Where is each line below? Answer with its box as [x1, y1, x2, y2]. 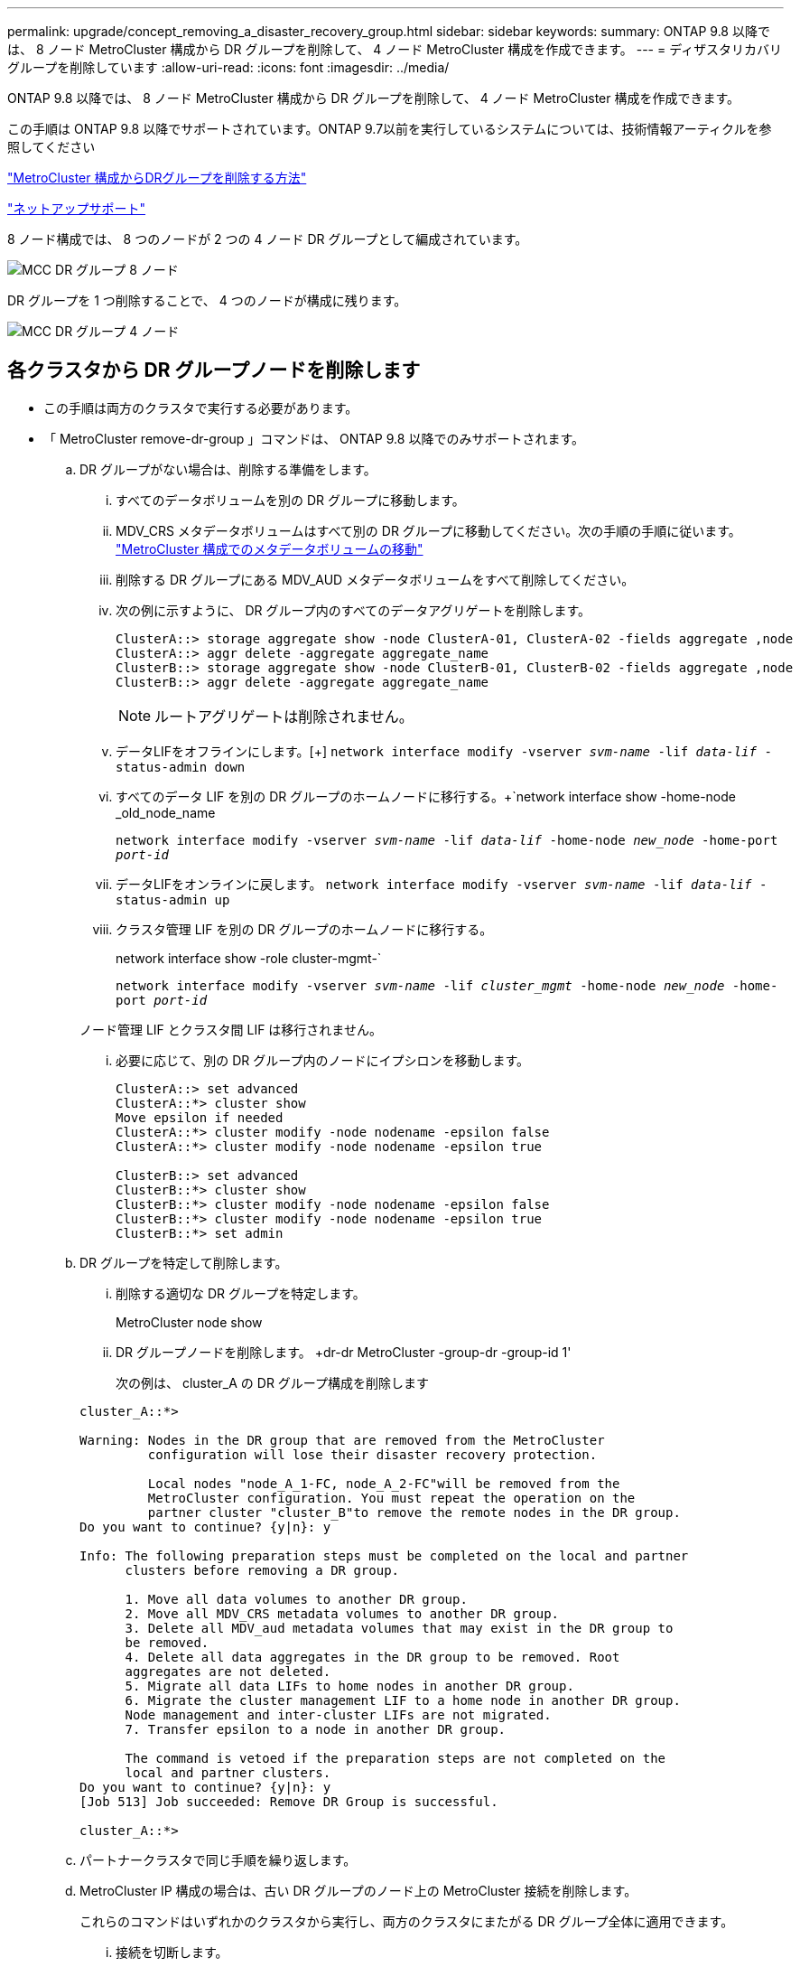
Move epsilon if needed [116, 1110, 284, 1125]
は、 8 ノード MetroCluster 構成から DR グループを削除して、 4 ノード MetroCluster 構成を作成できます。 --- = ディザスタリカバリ [7, 42, 783, 57]
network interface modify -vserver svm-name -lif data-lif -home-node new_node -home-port [116, 832, 778, 848]
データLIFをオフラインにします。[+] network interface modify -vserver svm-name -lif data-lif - [116, 743, 772, 759]
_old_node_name [116, 804, 216, 820]
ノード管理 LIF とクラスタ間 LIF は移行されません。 [79, 1021, 382, 1037]
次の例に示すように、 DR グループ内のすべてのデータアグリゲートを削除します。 [116, 602, 591, 618]
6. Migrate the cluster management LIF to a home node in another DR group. [125, 1692, 681, 1708]
